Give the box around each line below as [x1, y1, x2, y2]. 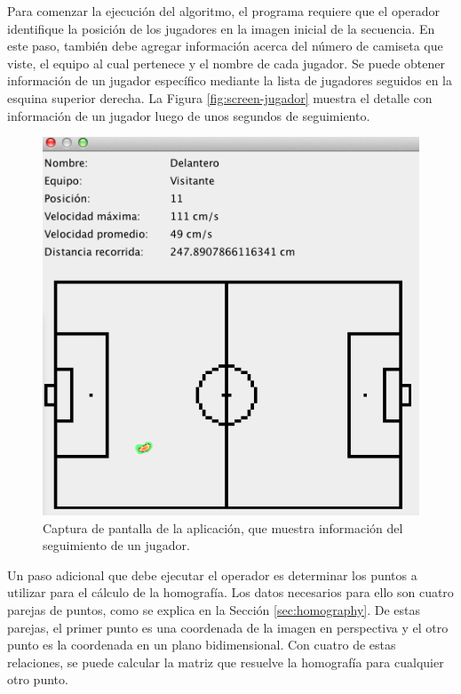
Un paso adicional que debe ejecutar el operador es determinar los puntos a [7, 565, 417, 584]
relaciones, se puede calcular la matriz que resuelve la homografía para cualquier [7, 652, 444, 671]
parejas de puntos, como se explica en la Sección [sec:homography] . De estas [7, 600, 421, 618]
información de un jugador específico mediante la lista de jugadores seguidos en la [7, 71, 453, 90]
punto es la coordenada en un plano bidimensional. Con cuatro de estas [7, 635, 396, 654]
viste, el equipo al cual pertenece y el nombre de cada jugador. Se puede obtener [7, 53, 445, 72]
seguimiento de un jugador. [43, 536, 190, 554]
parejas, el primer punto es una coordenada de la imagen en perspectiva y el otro [7, 618, 449, 636]
